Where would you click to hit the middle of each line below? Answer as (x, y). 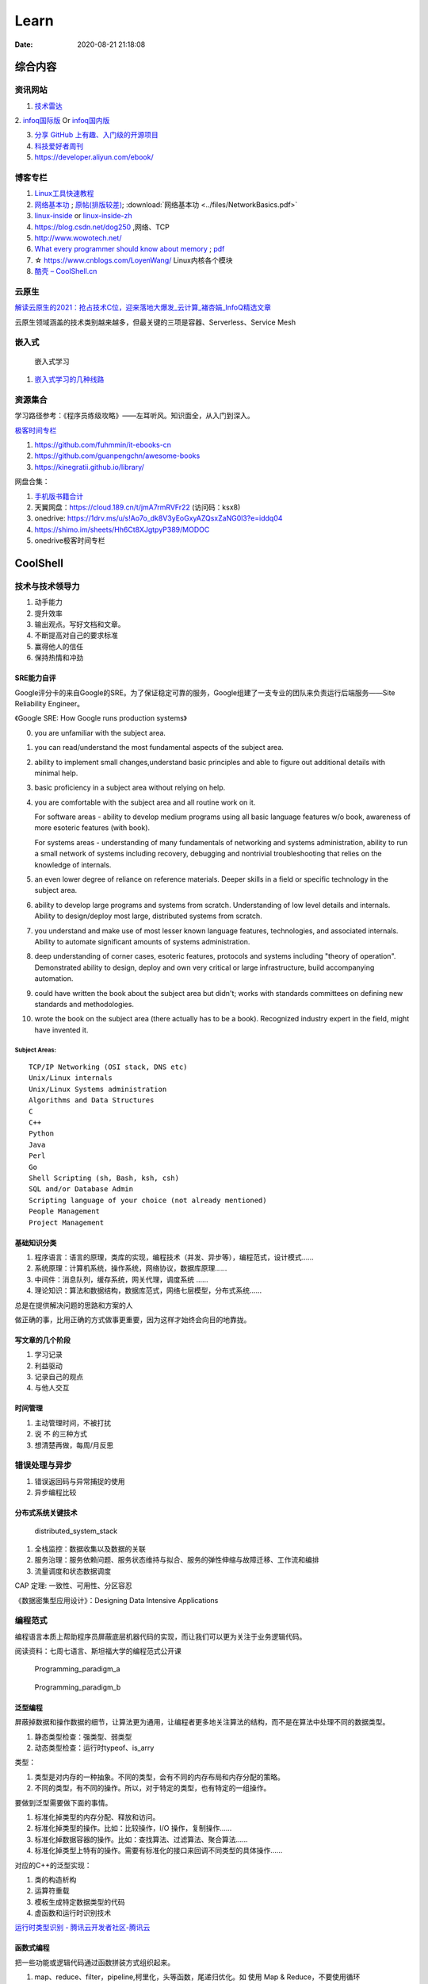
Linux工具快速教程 (64, 194)
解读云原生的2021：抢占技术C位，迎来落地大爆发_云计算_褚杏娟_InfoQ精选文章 (143, 308)
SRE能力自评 (35, 678)
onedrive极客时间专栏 (70, 540)
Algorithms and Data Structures (92, 1100)
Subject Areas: (36, 1050)
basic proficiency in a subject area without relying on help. (130, 788)
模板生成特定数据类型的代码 (80, 1901)
